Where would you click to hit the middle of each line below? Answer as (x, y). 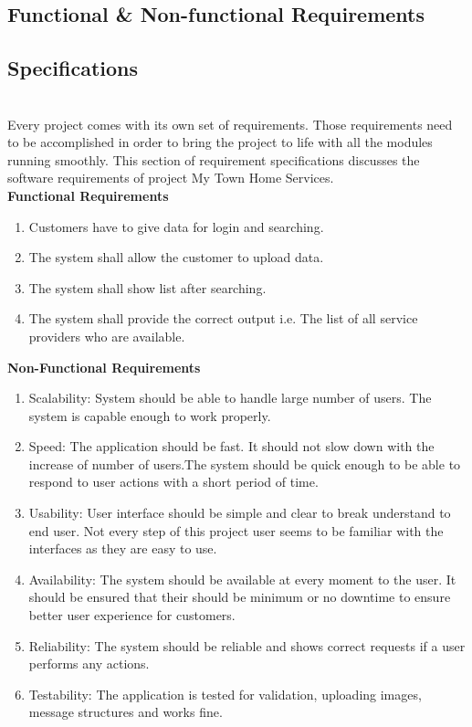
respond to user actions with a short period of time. (173, 482)
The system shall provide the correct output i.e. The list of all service (223, 318)
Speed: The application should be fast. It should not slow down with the (231, 446)
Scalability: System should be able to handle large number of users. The (230, 398)
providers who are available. (107, 336)
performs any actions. (89, 664)
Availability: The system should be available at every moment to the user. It (242, 579)
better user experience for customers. (132, 615)
